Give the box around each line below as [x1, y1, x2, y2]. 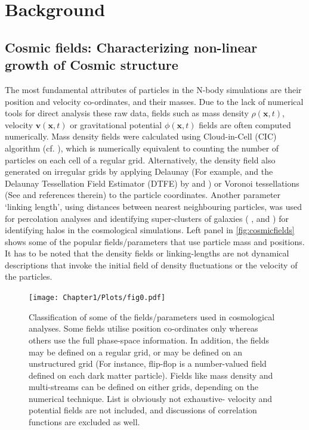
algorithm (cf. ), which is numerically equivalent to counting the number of [5, 141, 279, 154]
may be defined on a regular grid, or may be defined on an [29, 345, 242, 358]
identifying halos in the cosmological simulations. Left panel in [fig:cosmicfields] [5, 224, 295, 236]
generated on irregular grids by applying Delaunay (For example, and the [5, 165, 273, 178]
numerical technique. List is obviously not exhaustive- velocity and [29, 392, 273, 404]
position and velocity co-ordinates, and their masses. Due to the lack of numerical [5, 95, 304, 107]
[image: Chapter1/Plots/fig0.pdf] [29, 293, 166, 302]
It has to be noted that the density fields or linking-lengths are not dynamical [5, 247, 289, 259]
